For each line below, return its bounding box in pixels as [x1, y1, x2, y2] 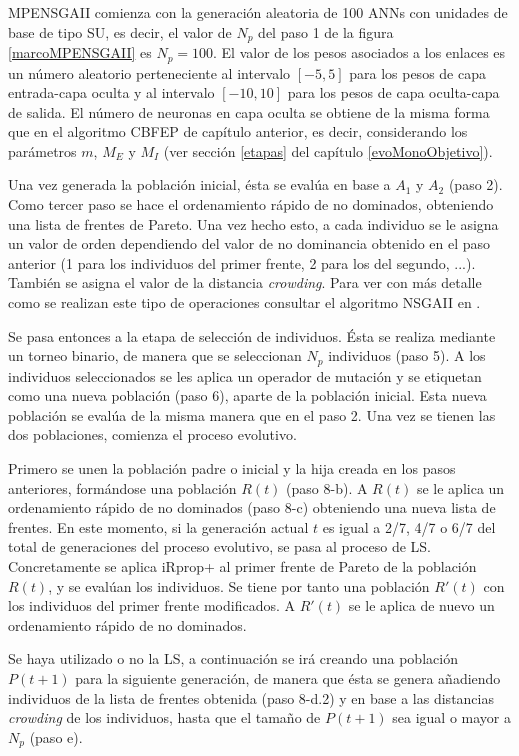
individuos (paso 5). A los [328, 345, 486, 366]
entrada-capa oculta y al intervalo [8, 82, 215, 103]
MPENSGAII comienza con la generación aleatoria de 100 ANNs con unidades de [8, 2, 508, 22]
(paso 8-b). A [286, 477, 368, 498]
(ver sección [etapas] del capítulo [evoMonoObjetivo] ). [163, 140, 493, 161]
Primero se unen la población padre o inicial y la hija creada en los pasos [8, 458, 456, 479]
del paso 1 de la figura [258, 21, 394, 42]
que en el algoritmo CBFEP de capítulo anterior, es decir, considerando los [8, 121, 468, 142]
